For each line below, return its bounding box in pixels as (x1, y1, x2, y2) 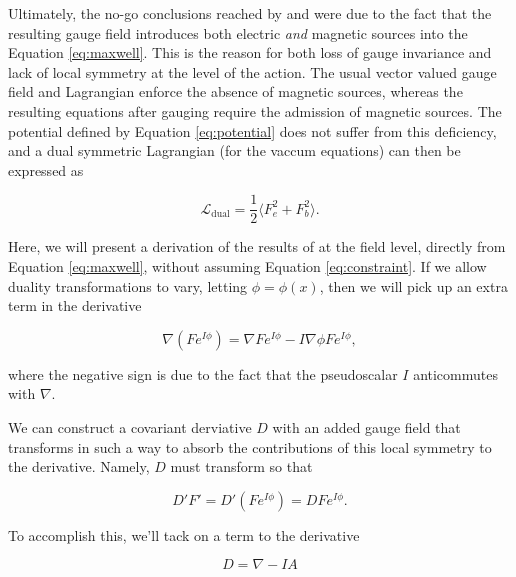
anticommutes (413, 363, 498, 384)
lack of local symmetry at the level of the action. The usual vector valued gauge (8, 61, 497, 82)
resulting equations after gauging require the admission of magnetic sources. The (8, 100, 502, 121)
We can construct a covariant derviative (8, 416, 252, 437)
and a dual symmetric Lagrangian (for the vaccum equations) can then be (8, 140, 461, 161)
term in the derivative (8, 295, 142, 316)
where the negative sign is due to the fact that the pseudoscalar (8, 363, 398, 384)
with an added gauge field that (272, 416, 461, 437)
